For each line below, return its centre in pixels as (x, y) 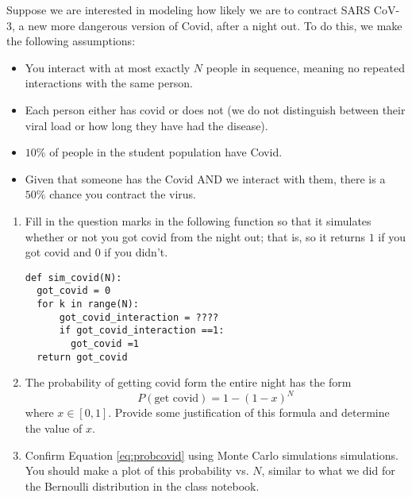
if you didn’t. (136, 252)
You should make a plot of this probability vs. (137, 470)
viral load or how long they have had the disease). (146, 125)
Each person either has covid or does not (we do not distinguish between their (215, 109)
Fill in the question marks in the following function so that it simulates (198, 220)
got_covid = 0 (74, 291)
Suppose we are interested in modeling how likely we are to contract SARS (189, 10)
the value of (54, 428)
